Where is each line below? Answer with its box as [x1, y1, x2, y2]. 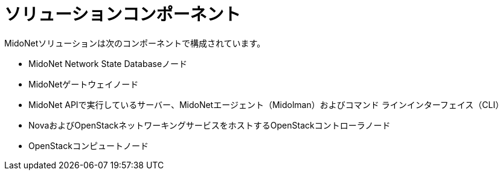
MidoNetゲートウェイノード [28, 78, 139, 89]
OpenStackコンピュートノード [28, 140, 149, 151]
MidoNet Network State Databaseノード [28, 58, 188, 69]
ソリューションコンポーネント [4, 4, 241, 25]
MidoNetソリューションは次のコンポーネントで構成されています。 [4, 37, 266, 48]
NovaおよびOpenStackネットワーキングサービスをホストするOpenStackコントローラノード [28, 119, 391, 130]
